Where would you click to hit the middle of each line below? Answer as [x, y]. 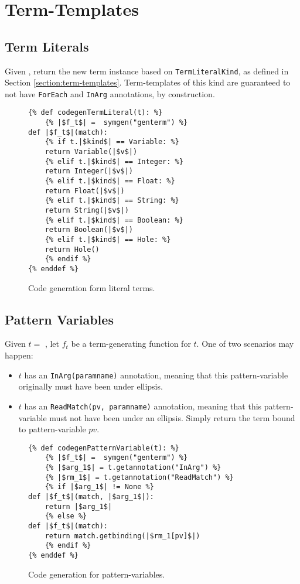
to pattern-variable [52, 429]
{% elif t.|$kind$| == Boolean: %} [114, 220]
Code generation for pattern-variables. [97, 574]
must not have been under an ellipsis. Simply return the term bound [172, 417]
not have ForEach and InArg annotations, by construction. [110, 93]
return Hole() [72, 249]
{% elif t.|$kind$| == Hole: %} [108, 240]
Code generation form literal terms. [92, 287]
